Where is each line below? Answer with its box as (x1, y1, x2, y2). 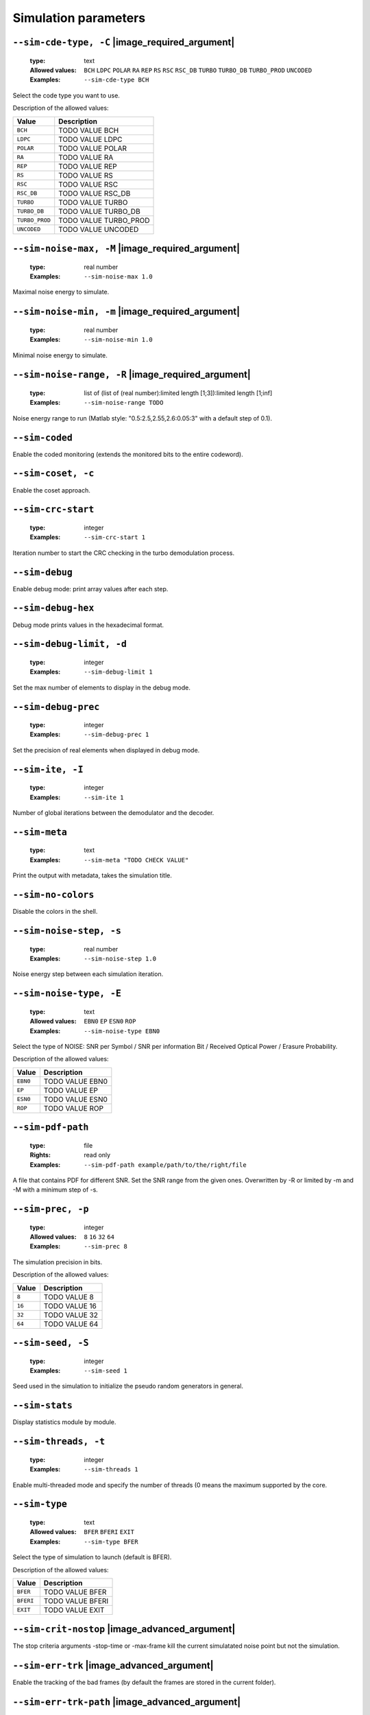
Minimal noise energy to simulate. (12, 351, 108, 359)
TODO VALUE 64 (43, 1319, 99, 1329)
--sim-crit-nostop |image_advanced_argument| (12, 1623, 236, 1635)
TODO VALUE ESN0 (43, 1094, 108, 1104)
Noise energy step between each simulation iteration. (12, 970, 164, 978)
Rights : (29, 1151, 51, 1159)
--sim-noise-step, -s (12, 925, 121, 936)
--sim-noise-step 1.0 (84, 954, 157, 962)
